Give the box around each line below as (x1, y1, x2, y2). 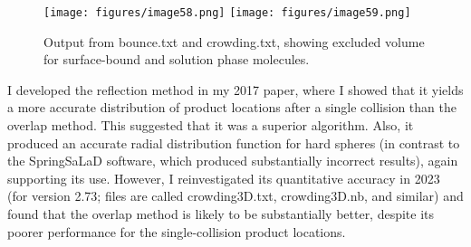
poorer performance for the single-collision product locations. (7, 222, 346, 241)
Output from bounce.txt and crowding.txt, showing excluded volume (43, 32, 425, 51)
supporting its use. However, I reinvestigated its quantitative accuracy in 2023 (7, 168, 440, 187)
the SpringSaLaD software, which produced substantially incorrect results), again (7, 151, 458, 170)
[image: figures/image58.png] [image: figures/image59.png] (43, 6, 411, 19)
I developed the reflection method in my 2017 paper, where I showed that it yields (7, 80, 464, 99)
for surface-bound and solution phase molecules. (43, 50, 310, 69)
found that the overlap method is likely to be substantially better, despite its (7, 204, 435, 223)
